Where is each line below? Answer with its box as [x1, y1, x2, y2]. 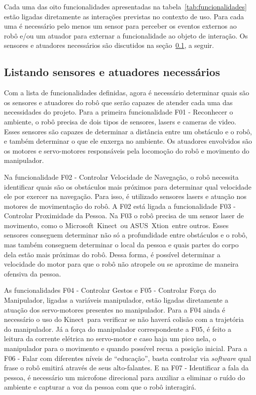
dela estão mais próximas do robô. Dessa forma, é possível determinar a [4, 249, 220, 259]
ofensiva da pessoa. [4, 268, 61, 278]
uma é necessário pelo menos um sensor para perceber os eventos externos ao [4, 21, 237, 31]
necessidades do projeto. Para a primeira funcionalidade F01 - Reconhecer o [4, 107, 233, 117]
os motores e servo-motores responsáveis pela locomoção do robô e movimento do [4, 145, 250, 156]
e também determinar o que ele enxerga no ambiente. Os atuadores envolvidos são [4, 136, 252, 146]
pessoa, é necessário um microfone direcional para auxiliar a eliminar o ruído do [4, 372, 245, 382]
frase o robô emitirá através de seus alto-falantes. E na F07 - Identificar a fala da [4, 362, 249, 373]
